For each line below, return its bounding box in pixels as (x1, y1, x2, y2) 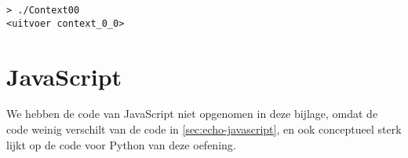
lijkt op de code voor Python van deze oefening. (6, 136, 236, 152)
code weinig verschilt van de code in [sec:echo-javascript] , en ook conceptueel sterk (6, 121, 402, 138)
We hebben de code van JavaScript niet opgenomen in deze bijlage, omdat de (6, 105, 378, 122)
